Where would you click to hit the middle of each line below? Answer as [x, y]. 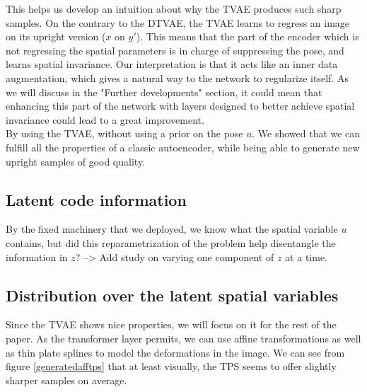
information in [37, 256]
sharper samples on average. [66, 380]
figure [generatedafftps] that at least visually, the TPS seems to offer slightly [171, 366]
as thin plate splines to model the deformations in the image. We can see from [175, 352]
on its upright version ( [56, 36]
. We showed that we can [306, 133]
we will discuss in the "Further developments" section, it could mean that [164, 92]
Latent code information [96, 199]
